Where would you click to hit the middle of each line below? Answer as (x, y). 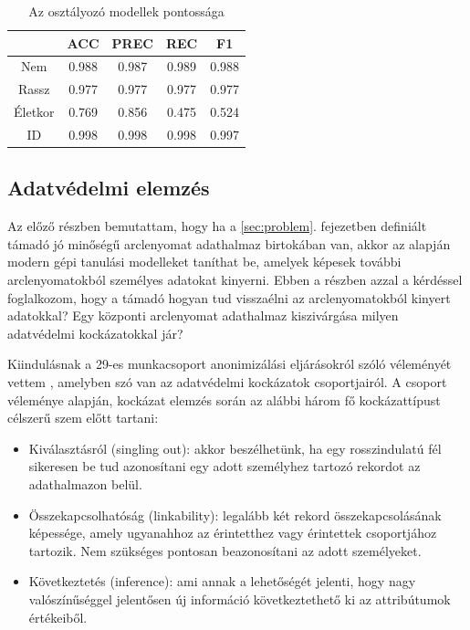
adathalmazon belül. (85, 483)
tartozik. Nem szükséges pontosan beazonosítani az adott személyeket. (225, 550)
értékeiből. (58, 617)
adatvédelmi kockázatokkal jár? (95, 333)
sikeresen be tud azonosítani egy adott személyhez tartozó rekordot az (225, 466)
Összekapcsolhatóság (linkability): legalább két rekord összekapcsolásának (235, 514)
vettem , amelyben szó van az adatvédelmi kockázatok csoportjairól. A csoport (227, 382)
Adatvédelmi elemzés (109, 188)
